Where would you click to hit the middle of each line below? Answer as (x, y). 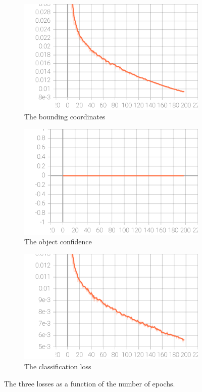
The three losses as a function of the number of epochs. (90, 383)
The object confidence (58, 242)
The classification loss (58, 366)
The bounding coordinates (65, 117)
